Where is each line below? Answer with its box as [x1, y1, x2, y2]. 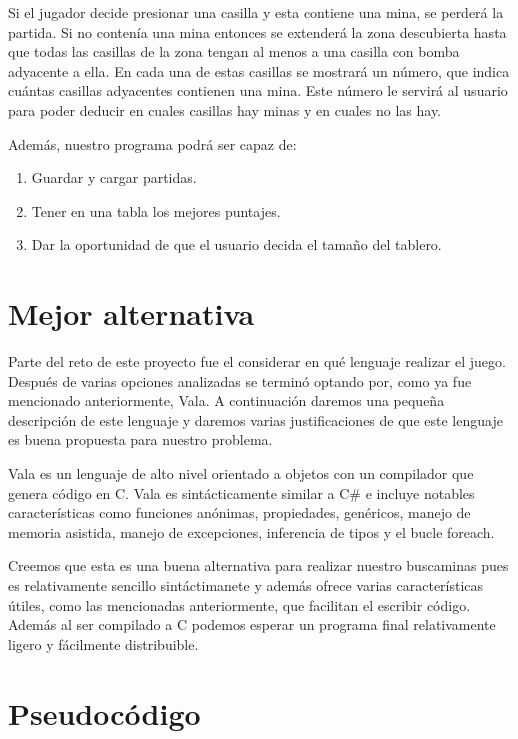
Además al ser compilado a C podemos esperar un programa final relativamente [8, 614, 496, 635]
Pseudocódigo [8, 692, 201, 733]
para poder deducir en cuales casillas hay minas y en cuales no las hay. [8, 99, 442, 120]
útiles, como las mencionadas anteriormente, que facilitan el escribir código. [8, 594, 471, 615]
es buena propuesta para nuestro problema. [8, 429, 273, 450]
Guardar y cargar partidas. [31, 167, 197, 188]
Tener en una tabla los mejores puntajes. [31, 200, 281, 221]
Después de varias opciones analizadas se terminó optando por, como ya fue [8, 370, 472, 391]
